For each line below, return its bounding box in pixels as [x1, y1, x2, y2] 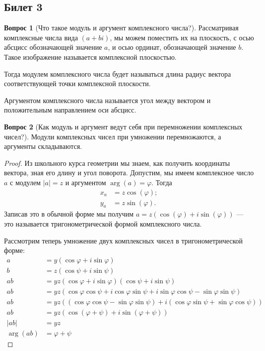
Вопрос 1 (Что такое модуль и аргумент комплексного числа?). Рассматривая [4, 22, 239, 33]
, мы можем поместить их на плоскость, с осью [110, 32, 254, 42]
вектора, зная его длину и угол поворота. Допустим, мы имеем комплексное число [4, 167, 254, 178]
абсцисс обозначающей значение [4, 42, 102, 52]
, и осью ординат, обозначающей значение [108, 42, 236, 52]
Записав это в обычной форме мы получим [4, 209, 134, 219]
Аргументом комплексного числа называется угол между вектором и [4, 95, 211, 105]
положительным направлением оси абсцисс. [4, 105, 136, 115]
